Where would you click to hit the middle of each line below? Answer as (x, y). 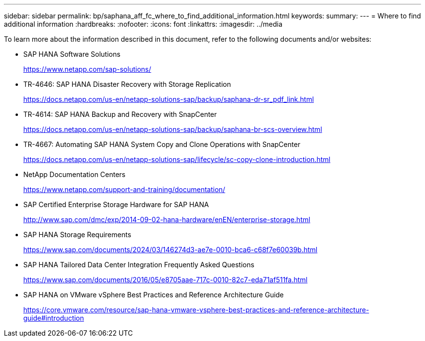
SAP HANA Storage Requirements (77, 235)
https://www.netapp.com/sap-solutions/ (87, 69)
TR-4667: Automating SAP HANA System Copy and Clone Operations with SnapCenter (162, 144)
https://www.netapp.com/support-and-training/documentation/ (124, 189)
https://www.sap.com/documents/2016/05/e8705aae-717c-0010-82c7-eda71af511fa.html (165, 280)
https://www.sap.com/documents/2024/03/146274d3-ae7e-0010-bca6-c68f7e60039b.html (171, 250)
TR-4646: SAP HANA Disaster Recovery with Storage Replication (127, 84)
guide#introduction (54, 318)
